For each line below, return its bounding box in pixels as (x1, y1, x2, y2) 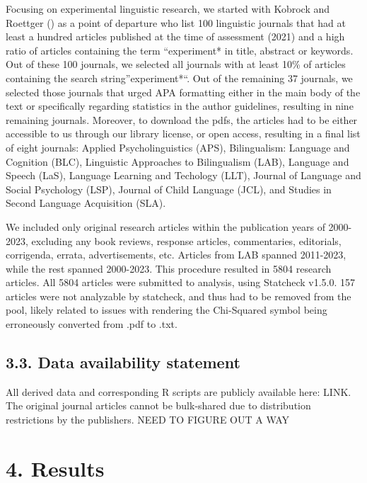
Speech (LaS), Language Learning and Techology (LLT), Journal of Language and (6, 168, 361, 183)
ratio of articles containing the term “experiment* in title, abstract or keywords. (6, 42, 354, 57)
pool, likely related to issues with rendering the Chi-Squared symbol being (6, 302, 327, 317)
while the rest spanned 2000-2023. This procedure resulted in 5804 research (6, 261, 332, 275)
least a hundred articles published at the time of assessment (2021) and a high (6, 29, 345, 44)
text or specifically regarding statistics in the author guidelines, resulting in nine (6, 98, 354, 113)
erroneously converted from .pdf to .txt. (6, 317, 177, 331)
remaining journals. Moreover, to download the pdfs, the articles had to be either (6, 112, 358, 127)
